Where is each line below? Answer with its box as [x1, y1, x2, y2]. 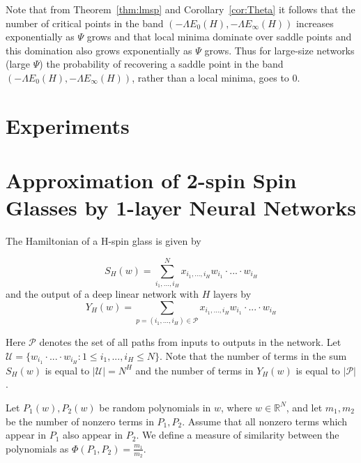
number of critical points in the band [6, 15, 164, 30]
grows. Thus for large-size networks [204, 43, 355, 57]
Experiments [6, 111, 130, 139]
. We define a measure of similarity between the [136, 427, 339, 442]
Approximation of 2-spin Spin [6, 166, 297, 195]
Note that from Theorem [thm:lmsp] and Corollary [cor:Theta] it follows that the [6, 2, 355, 16]
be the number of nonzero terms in [6, 413, 154, 428]
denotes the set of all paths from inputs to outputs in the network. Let [39, 335, 341, 349]
